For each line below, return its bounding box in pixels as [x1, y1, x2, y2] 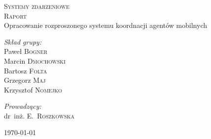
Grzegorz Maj [4, 75, 46, 85]
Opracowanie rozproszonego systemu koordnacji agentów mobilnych [4, 20, 207, 30]
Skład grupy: [4, 36, 42, 46]
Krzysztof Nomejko [4, 84, 62, 94]
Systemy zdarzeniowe [4, 1, 70, 11]
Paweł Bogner [4, 46, 48, 56]
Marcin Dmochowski [4, 55, 65, 66]
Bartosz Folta [4, 65, 47, 75]
